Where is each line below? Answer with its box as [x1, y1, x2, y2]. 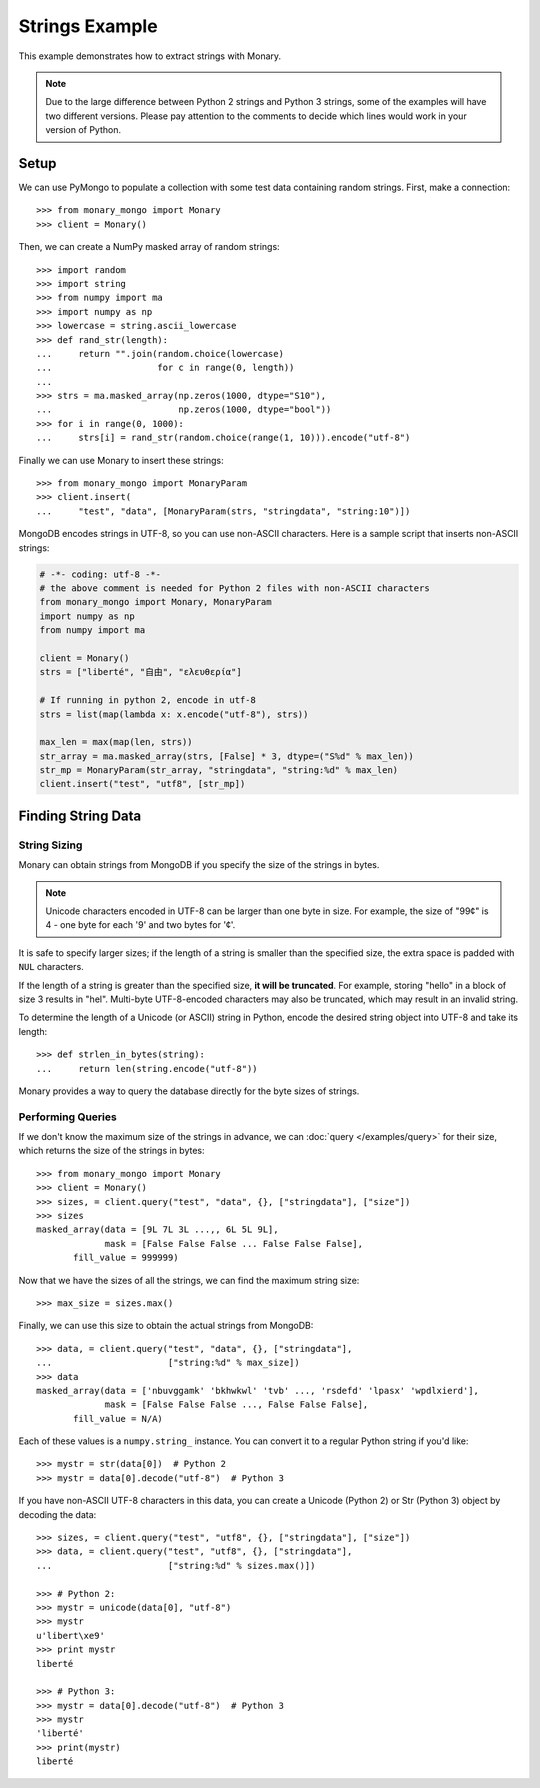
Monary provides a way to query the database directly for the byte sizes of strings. [18, 1085, 360, 1097]
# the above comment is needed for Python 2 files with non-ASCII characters [39, 582, 430, 594]
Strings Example [18, 15, 159, 37]
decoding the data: [18, 1508, 97, 1520]
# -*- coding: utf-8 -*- [39, 568, 162, 580]
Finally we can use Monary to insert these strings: [18, 454, 224, 466]
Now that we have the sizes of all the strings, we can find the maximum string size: [18, 1274, 360, 1286]
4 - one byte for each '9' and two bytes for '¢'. [45, 919, 236, 931]
